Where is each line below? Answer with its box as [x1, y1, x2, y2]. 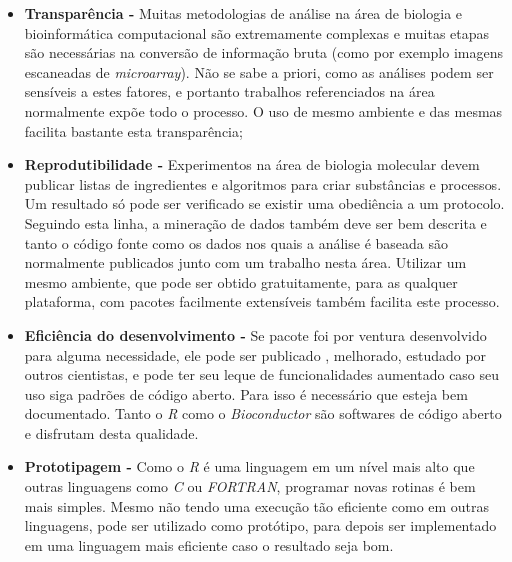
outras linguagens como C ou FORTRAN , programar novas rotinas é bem [24, 476, 476, 497]
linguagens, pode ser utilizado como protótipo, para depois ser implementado [24, 515, 497, 536]
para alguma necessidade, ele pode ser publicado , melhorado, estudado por [24, 344, 487, 365]
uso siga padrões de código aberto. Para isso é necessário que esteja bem [24, 383, 468, 404]
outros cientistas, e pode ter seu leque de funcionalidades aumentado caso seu [24, 364, 500, 385]
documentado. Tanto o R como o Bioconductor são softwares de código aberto [24, 403, 502, 424]
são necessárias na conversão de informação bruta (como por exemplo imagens [24, 42, 503, 63]
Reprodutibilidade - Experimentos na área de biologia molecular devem [24, 154, 480, 175]
